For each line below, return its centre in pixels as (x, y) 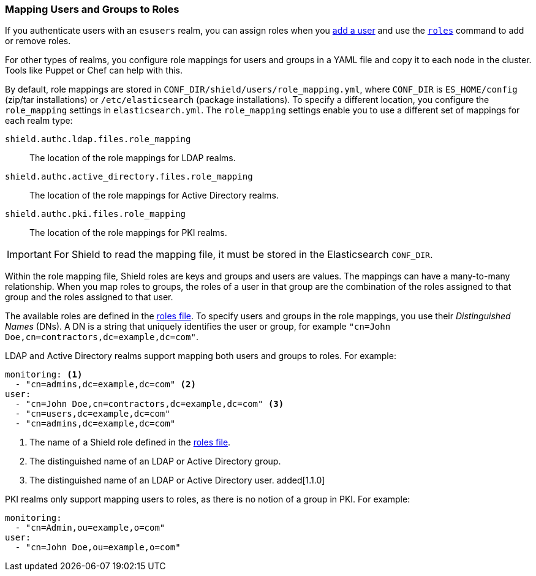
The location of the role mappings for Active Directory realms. (154, 195)
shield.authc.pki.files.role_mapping (96, 214)
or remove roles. (38, 41)
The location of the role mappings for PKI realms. (128, 233)
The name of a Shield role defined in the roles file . (130, 442)
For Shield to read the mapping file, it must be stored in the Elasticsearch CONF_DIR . (243, 255)
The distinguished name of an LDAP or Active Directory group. (155, 461)
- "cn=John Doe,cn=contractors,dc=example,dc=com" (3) (149, 404)
